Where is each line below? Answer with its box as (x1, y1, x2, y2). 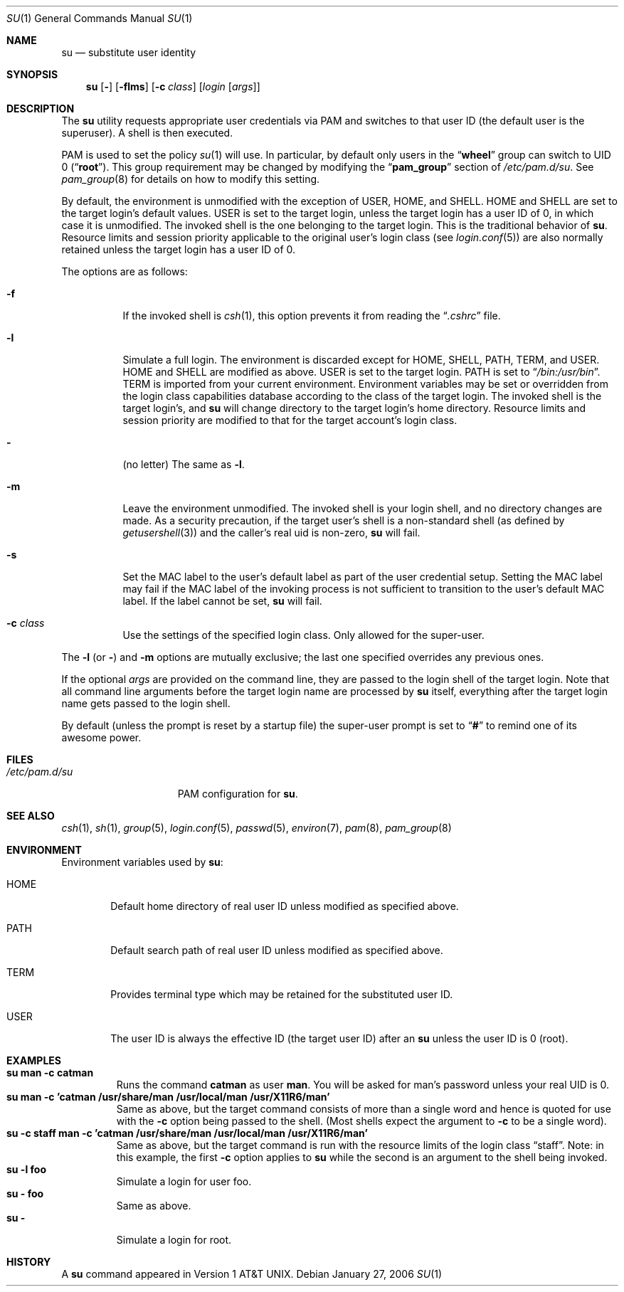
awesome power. (61, 731, 142, 743)
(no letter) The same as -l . (122, 458, 245, 470)
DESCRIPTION (6, 102, 75, 115)
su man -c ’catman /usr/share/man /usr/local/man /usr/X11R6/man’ (6, 1091, 330, 1103)
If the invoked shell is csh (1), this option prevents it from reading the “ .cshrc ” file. (122, 309, 501, 322)
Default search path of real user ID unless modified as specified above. (110, 944, 443, 956)
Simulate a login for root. (116, 1234, 232, 1246)
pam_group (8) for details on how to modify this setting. (61, 173, 320, 185)
